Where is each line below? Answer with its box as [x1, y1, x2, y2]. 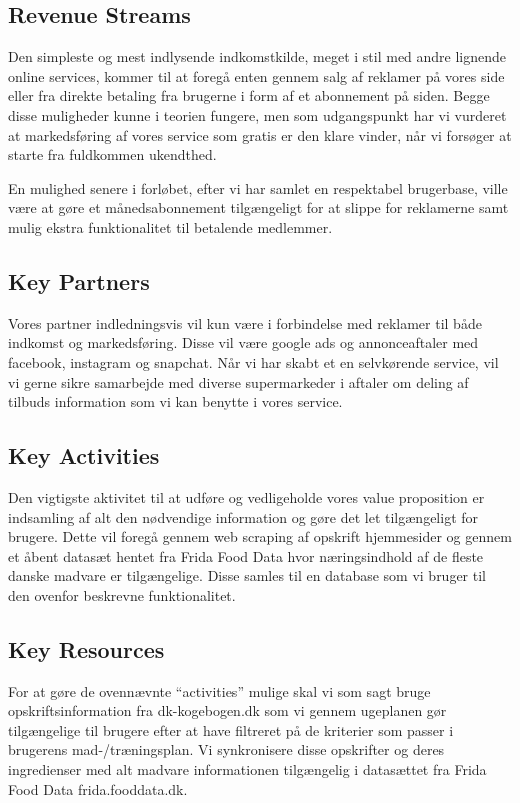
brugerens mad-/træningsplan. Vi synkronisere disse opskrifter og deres [8, 739, 445, 760]
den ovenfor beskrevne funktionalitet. [8, 584, 236, 605]
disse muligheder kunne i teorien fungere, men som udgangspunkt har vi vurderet [8, 104, 507, 125]
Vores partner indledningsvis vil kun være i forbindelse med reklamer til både [8, 312, 482, 333]
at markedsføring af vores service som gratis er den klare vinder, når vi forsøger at [8, 124, 512, 145]
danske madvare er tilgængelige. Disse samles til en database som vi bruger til [8, 565, 487, 586]
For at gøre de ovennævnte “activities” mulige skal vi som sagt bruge [8, 680, 431, 701]
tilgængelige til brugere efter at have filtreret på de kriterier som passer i [8, 719, 454, 740]
